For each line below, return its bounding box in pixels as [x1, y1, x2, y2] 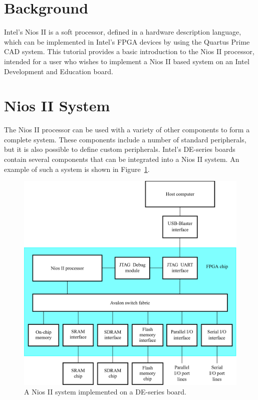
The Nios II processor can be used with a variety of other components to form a [4, 124, 250, 135]
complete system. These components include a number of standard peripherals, [4, 134, 246, 144]
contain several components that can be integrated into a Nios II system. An [4, 154, 239, 164]
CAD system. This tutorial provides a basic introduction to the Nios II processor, [4, 46, 254, 57]
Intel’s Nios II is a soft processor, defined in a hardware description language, [4, 27, 241, 37]
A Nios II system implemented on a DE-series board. [24, 386, 186, 397]
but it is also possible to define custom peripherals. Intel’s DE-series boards [4, 144, 235, 154]
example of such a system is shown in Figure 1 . [4, 163, 150, 174]
